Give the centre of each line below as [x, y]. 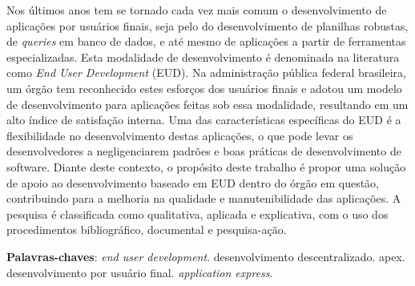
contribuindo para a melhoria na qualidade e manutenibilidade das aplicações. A [204, 198]
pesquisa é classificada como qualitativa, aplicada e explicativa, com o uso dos [197, 213]
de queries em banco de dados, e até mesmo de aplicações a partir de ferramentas [206, 41]
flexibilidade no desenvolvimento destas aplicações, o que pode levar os [180, 135]
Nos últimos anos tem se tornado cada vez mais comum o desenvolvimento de [197, 10]
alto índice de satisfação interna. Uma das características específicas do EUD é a [204, 120]
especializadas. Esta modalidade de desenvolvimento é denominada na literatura [203, 56]
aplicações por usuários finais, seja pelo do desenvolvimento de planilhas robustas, [207, 25]
